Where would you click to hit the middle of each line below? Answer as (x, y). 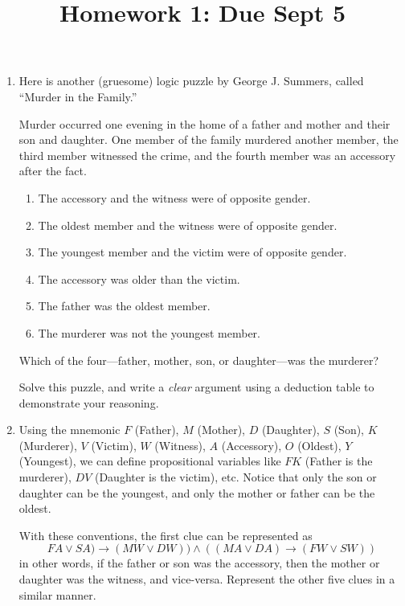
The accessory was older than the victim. (139, 278)
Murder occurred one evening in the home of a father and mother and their (205, 123)
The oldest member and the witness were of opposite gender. (188, 225)
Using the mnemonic (70, 430)
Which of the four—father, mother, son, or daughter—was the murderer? (199, 360)
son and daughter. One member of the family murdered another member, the (209, 139)
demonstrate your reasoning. (89, 402)
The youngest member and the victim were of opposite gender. (192, 252)
